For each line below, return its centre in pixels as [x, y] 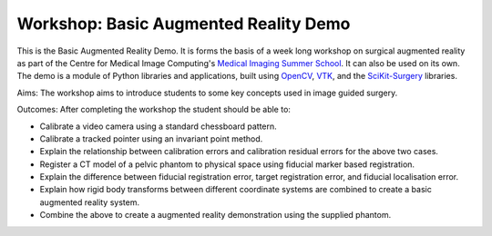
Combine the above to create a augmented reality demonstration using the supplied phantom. [215, 215]
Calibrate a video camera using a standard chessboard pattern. [158, 126]
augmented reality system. [90, 202]
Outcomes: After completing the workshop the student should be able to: [154, 110]
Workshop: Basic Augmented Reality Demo [184, 24]
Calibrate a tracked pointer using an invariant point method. [151, 138]
